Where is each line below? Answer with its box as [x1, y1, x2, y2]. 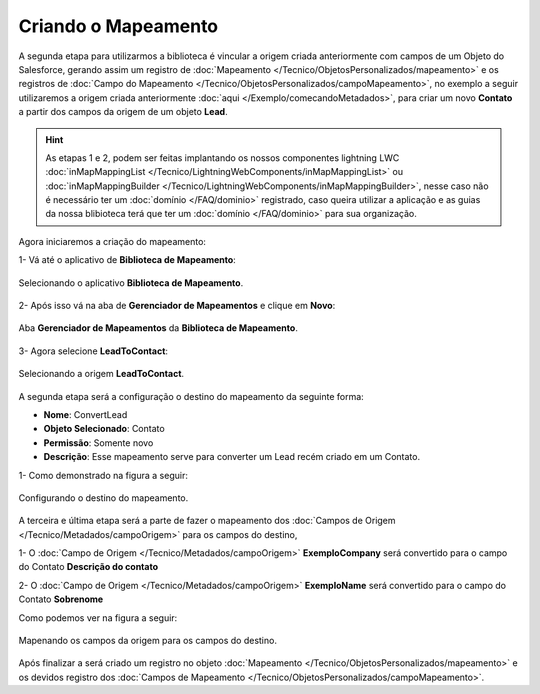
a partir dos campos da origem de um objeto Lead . [18, 106, 229, 118]
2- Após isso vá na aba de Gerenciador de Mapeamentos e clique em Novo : [18, 300, 336, 312]
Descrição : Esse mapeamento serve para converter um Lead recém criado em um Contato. [43, 451, 420, 463]
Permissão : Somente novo [43, 436, 154, 449]
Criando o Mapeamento [18, 15, 219, 37]
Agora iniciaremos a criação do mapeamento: [18, 235, 207, 247]
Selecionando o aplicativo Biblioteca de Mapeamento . [18, 276, 244, 289]
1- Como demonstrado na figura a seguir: [18, 469, 189, 481]
